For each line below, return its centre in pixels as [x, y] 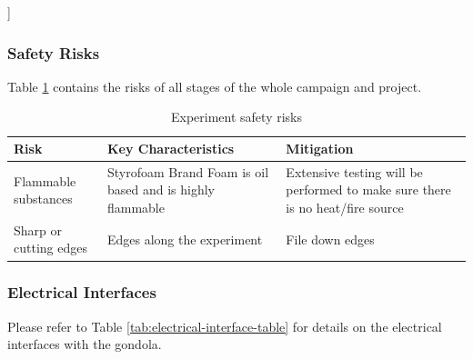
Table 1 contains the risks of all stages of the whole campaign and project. [215, 86]
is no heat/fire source [345, 208]
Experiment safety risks [236, 117]
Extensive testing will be [354, 171]
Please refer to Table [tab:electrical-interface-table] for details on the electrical [225, 326]
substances [43, 199]
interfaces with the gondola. [85, 344]
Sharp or [38, 229]
